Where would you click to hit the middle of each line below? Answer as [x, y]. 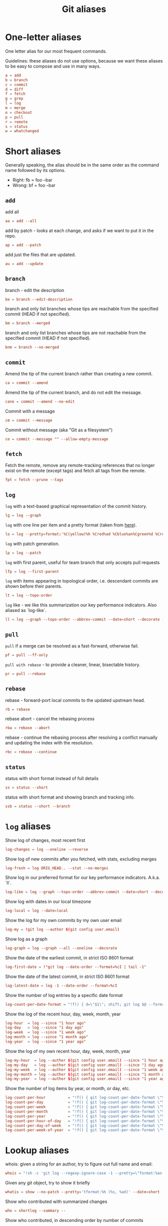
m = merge [15, 108]
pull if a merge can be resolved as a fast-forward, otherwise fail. [72, 646]
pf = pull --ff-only [27, 655]
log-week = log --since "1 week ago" [45, 1032]
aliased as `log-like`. [26, 610]
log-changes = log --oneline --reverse [47, 849]
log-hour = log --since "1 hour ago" [45, 1023]
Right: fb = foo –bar [32, 180]
